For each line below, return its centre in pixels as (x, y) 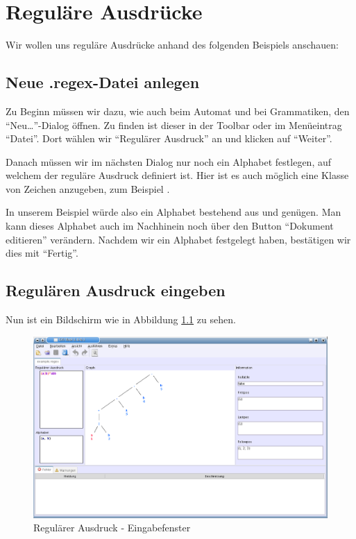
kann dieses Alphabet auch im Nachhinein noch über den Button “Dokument (170, 226)
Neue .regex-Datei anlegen (103, 82)
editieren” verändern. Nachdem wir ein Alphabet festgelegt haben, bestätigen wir (178, 239)
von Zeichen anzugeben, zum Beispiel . (88, 188)
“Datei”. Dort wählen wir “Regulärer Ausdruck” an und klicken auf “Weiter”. (169, 138)
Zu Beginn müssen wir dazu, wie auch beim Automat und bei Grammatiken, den (178, 111)
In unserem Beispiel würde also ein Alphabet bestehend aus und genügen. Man (173, 212)
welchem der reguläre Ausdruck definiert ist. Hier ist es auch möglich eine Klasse (177, 175)
